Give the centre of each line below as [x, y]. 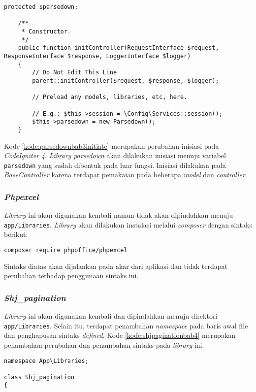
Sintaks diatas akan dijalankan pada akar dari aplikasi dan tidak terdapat [116, 266]
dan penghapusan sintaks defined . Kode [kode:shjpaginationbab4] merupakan [120, 335]
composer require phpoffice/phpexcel [66, 250]
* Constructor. [46, 31]
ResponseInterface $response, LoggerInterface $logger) [97, 56]
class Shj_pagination [39, 377]
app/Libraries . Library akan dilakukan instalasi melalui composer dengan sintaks [128, 224]
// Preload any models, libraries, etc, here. [110, 97]
